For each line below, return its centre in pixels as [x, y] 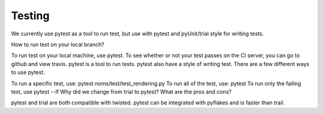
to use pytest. [28, 73]
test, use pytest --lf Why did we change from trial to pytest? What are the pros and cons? [121, 91]
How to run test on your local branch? [58, 44]
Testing [30, 16]
